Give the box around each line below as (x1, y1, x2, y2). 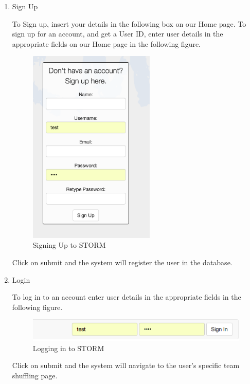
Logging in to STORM (32, 342, 104, 353)
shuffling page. (12, 370, 58, 380)
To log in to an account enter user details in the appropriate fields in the (12, 291, 241, 302)
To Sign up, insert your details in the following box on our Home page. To (12, 18, 246, 29)
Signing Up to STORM (32, 240, 106, 250)
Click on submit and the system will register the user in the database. (12, 257, 233, 268)
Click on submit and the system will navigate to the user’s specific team (12, 360, 240, 371)
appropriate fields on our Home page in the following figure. (12, 38, 201, 49)
